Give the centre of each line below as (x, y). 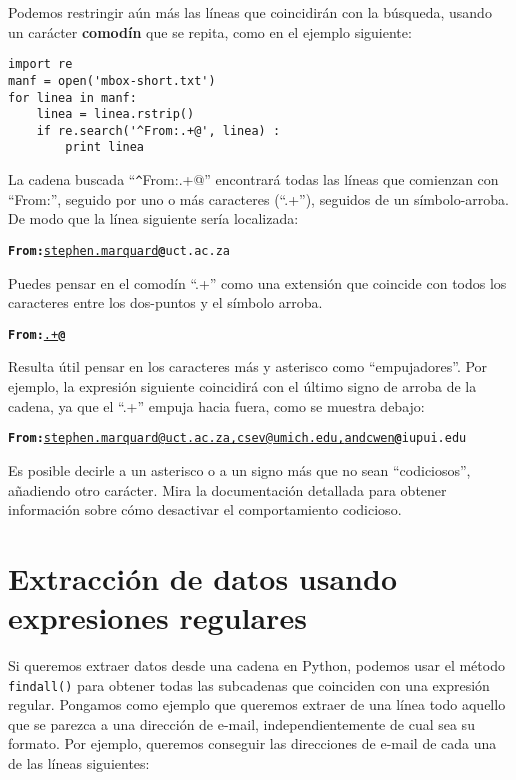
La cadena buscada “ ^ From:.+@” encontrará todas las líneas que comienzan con (253, 179)
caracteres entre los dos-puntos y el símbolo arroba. (165, 302)
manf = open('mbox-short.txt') (112, 80)
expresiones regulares (157, 617)
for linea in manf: (72, 97)
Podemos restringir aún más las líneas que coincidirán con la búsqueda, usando (250, 12)
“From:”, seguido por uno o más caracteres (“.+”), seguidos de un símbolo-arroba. (258, 198)
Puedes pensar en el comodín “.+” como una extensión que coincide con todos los (257, 282)
